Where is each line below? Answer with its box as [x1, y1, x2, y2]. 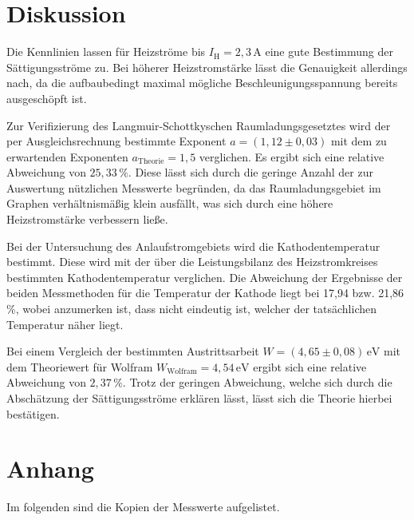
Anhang [6, 452, 94, 485]
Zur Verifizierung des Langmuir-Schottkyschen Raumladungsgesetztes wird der [6, 117, 391, 133]
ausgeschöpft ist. [6, 89, 87, 106]
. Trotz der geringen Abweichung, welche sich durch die [122, 374, 392, 391]
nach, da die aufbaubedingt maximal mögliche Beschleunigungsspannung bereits [6, 74, 398, 91]
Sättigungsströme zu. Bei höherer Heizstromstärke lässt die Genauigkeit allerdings [6, 58, 408, 75]
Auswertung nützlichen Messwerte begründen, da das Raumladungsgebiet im [6, 179, 381, 196]
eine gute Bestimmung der [265, 43, 393, 60]
